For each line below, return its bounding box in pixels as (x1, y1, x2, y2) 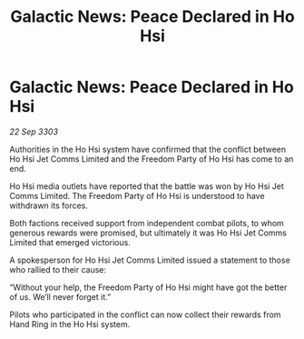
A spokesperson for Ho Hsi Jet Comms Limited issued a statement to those (9, 254, 290, 265)
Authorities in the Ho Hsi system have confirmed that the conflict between (9, 144, 287, 155)
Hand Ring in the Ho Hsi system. (9, 318, 131, 329)
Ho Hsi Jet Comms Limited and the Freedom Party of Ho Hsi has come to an (9, 153, 294, 165)
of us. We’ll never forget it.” (9, 291, 112, 302)
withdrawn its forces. (9, 200, 89, 211)
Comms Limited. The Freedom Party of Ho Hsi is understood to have (9, 190, 265, 201)
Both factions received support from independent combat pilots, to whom (9, 217, 284, 228)
